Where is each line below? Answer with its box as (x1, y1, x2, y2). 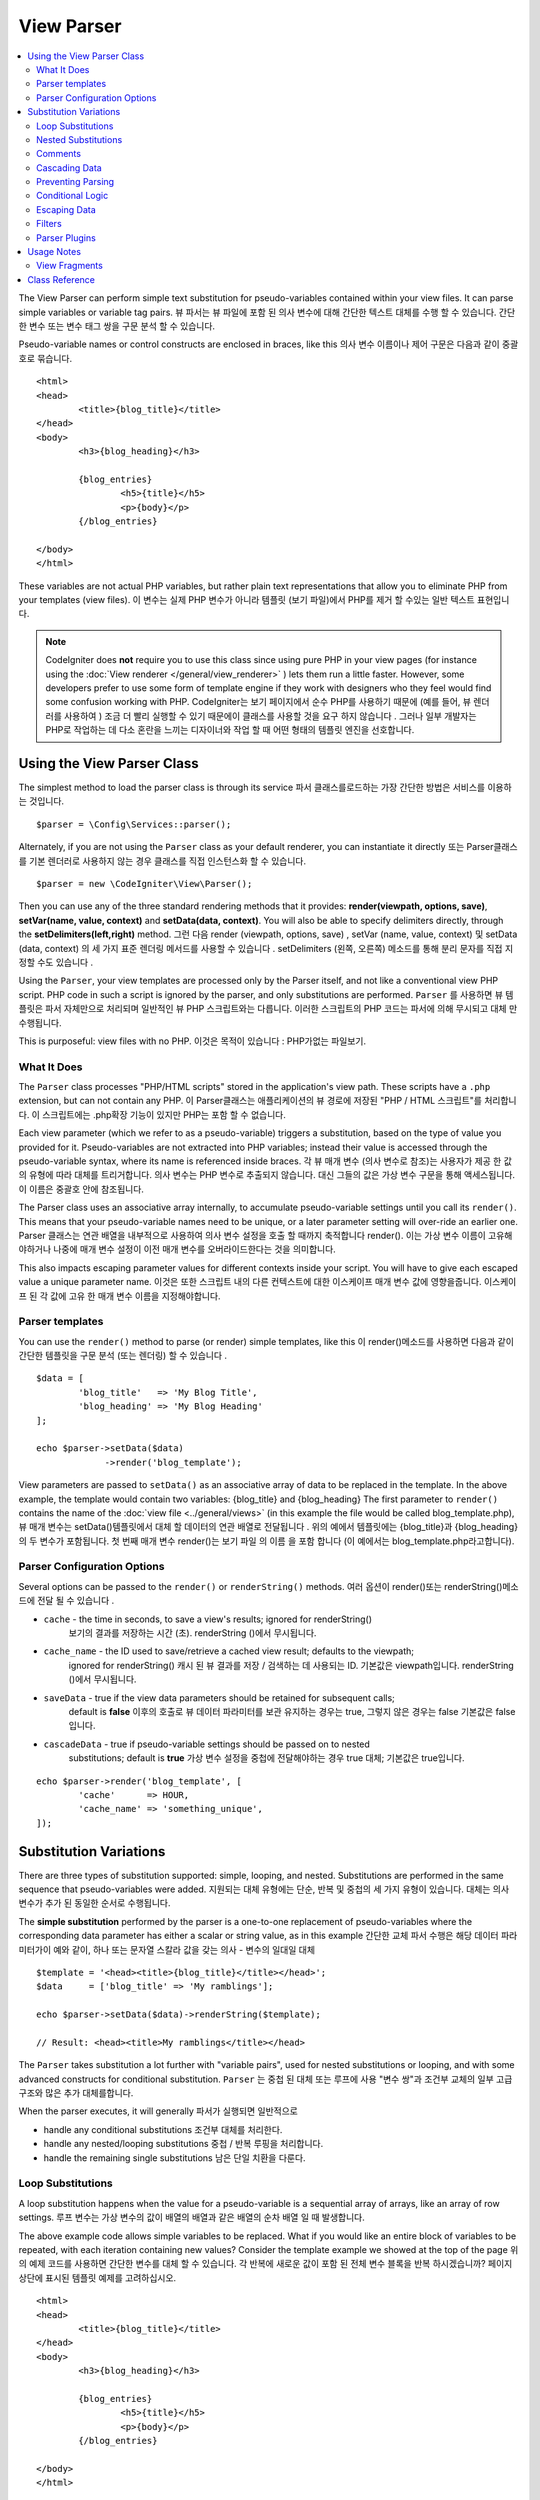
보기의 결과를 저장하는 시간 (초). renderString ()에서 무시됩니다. (68, 1627, 317, 1639)
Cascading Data (36, 161, 102, 174)
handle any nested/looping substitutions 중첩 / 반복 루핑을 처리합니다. (43, 2138, 324, 2150)
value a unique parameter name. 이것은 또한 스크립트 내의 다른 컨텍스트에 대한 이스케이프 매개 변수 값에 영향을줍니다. (18, 1276, 482, 1288)
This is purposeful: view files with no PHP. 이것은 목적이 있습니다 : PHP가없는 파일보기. (18, 1035, 367, 1047)
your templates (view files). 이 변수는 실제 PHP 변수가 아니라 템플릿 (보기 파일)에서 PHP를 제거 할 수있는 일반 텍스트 (18, 594, 475, 605)
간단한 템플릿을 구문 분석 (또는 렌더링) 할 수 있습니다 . (18, 1350, 228, 1362)
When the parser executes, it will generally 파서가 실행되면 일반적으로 (18, 2105, 299, 2117)
